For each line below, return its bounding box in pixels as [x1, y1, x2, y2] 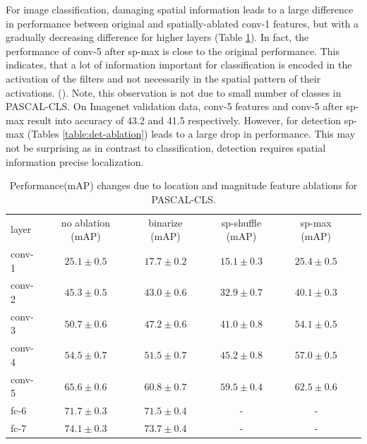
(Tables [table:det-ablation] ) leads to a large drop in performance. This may [27, 126, 356, 141]
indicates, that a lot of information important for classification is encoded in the [6, 57, 352, 72]
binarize [148, 215, 183, 229]
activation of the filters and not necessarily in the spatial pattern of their [6, 71, 321, 85]
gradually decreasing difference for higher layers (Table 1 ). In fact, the [6, 30, 309, 44]
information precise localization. [6, 154, 144, 169]
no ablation [61, 215, 111, 229]
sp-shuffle [221, 215, 262, 229]
